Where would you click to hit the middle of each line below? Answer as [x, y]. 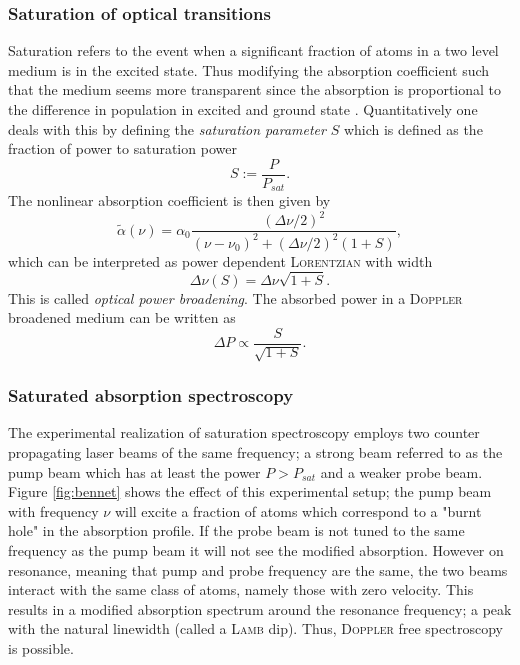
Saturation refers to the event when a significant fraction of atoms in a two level [253, 50]
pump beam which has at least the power [134, 471]
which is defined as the [413, 128]
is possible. [41, 647]
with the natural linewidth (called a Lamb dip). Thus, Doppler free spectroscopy [255, 628]
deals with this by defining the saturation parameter [167, 128]
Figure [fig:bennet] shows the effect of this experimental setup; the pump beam [250, 491]
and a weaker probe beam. [401, 471]
